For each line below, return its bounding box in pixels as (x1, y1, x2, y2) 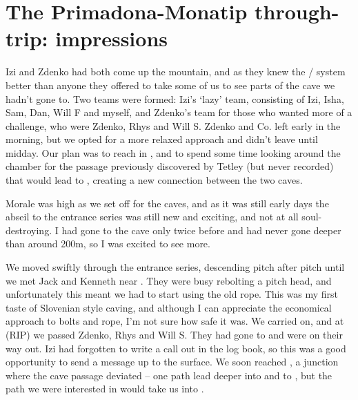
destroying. (6, 222, 52, 237)
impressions (55, 24, 168, 53)
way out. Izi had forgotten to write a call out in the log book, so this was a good (6, 341, 346, 355)
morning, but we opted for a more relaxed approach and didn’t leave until (6, 132, 318, 146)
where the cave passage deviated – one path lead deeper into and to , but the (6, 368, 332, 382)
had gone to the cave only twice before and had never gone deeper (61, 222, 341, 237)
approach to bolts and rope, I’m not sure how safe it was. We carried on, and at (6, 314, 344, 328)
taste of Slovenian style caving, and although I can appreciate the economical (6, 300, 332, 314)
